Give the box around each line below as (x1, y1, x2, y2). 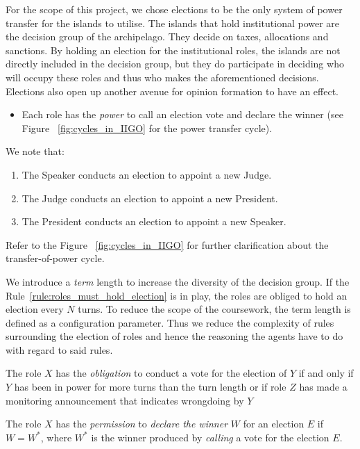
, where (40, 430, 72, 444)
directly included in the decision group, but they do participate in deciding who (6, 56, 344, 71)
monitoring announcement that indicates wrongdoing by (6, 393, 244, 407)
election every (6, 302, 64, 316)
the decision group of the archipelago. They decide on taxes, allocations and (6, 29, 329, 44)
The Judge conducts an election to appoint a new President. (22, 190, 278, 205)
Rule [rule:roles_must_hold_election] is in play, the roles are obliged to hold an (6, 288, 348, 302)
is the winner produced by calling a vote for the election (91, 430, 329, 444)
